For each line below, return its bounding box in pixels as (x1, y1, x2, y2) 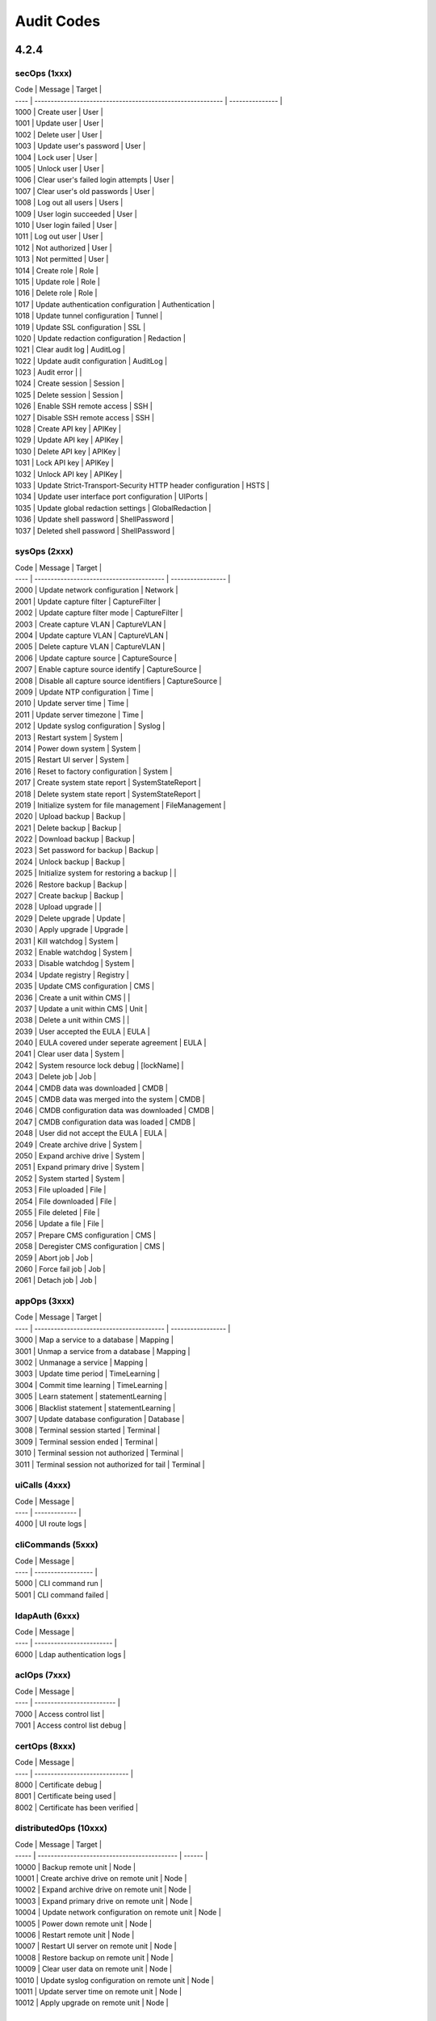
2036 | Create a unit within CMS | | (15, 993, 131, 1002)
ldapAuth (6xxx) (15, 1610, 80, 1621)
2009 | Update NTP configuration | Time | (15, 687, 153, 697)
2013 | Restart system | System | (15, 732, 123, 742)
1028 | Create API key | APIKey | (15, 424, 121, 434)
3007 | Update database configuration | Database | (15, 1414, 185, 1424)
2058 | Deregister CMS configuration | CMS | (15, 1242, 166, 1251)
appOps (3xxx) (15, 1296, 75, 1307)
